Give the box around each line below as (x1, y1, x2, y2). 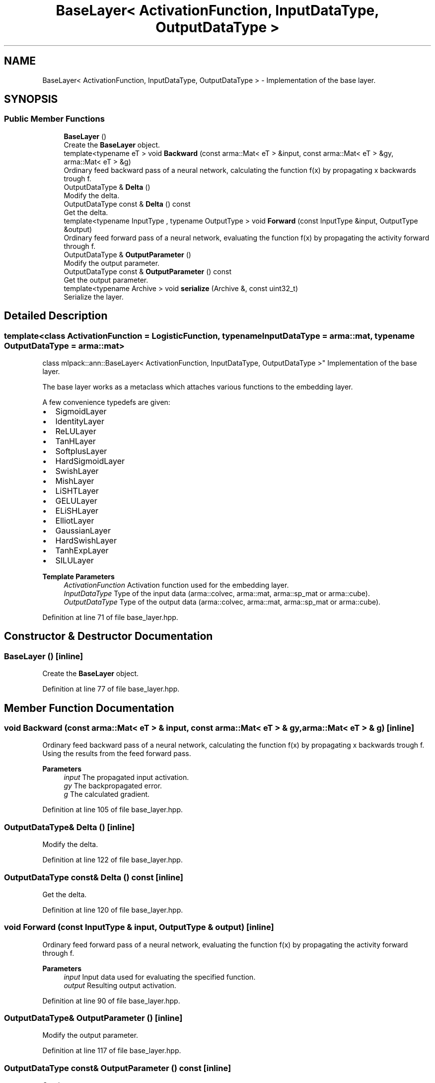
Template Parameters (42, 572, 115, 581)
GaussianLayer (55, 526, 111, 536)
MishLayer (55, 476, 94, 486)
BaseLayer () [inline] (4, 651, 83, 661)
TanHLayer (55, 436, 96, 447)
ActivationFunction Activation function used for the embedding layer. (64, 581, 289, 590)
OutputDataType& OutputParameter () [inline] (4, 1013, 183, 1023)
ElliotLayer (55, 516, 94, 526)
